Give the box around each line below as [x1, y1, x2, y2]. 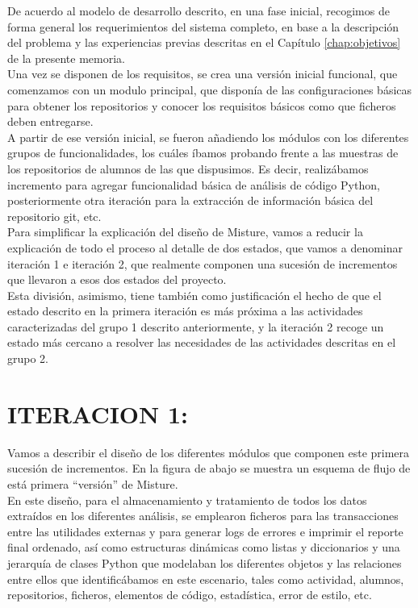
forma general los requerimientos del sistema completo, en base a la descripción [7, 18, 399, 35]
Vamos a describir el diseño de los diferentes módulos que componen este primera [7, 444, 410, 460]
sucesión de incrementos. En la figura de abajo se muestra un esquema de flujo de [7, 460, 411, 477]
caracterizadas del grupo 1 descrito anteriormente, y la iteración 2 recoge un [7, 318, 384, 335]
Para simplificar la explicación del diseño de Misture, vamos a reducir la [7, 223, 363, 240]
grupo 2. [7, 350, 49, 367]
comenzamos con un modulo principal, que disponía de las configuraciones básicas [7, 81, 412, 98]
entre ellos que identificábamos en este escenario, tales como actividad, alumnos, [7, 570, 404, 587]
